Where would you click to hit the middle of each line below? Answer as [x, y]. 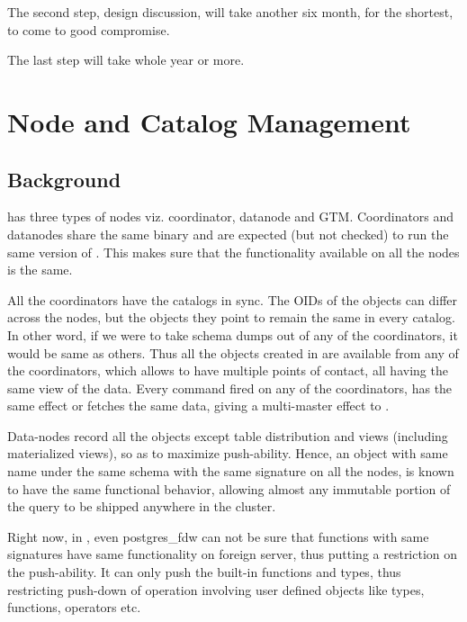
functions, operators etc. [74, 607]
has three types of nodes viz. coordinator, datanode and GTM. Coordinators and [231, 216]
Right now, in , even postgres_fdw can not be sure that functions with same [218, 536]
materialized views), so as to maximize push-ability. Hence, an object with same [228, 453]
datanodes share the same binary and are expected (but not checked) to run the [228, 234]
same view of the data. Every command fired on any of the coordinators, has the [230, 388]
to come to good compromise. [89, 29]
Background [64, 179]
